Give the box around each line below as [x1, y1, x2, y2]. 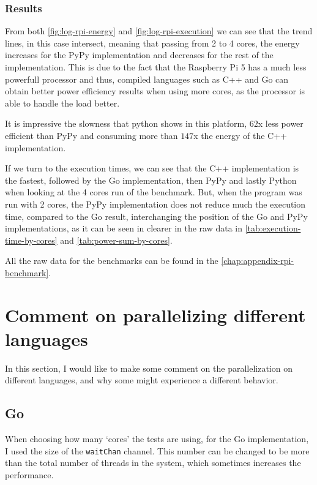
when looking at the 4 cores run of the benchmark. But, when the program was [5, 186, 302, 198]
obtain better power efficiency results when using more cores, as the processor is [5, 85, 305, 97]
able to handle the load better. [5, 96, 120, 109]
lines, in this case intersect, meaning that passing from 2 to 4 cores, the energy [5, 36, 300, 49]
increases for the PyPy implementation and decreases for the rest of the [5, 48, 274, 61]
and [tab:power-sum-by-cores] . [60, 233, 173, 246]
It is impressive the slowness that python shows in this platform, [5, 117, 247, 130]
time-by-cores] [5, 233, 58, 246]
